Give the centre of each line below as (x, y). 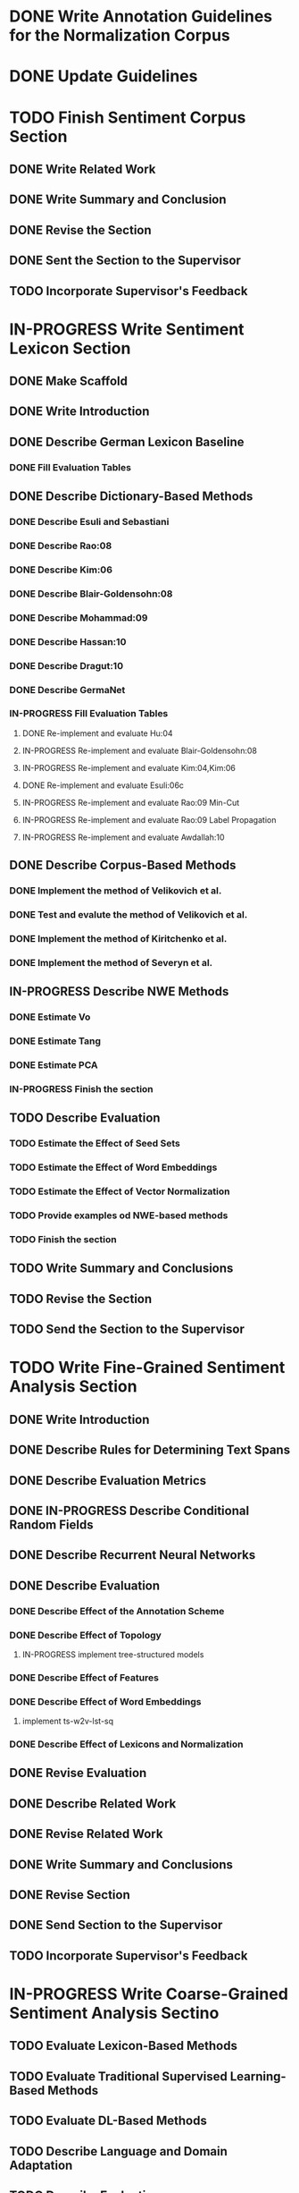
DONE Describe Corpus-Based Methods (123, 865)
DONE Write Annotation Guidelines (141, 17)
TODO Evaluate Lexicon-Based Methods (124, 2046)
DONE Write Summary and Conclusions (121, 1864)
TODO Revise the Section (81, 1299)
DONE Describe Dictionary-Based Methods (131, 497)
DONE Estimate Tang (55, 1041)
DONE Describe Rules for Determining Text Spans (150, 1450)
